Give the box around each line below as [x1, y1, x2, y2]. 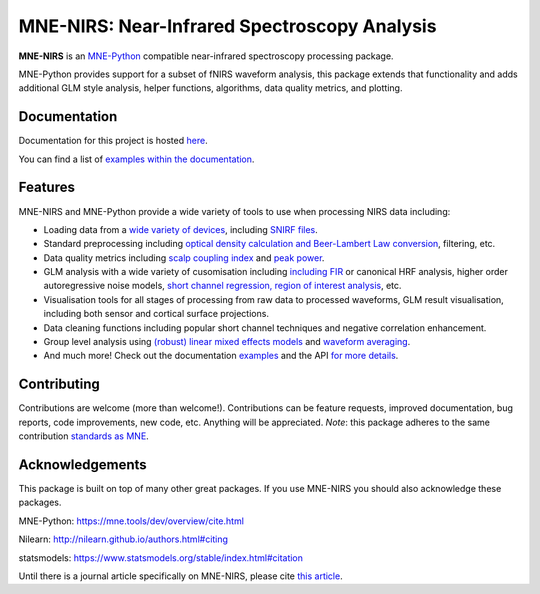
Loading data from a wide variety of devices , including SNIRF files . [43, 223, 319, 235]
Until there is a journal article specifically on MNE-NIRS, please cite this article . [18, 570, 344, 582]
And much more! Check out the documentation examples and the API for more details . [43, 350, 399, 362]
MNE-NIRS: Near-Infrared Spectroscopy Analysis [18, 15, 437, 37]
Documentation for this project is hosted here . [18, 135, 209, 147]
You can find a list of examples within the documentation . [18, 153, 255, 165]
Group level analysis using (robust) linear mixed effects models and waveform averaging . [43, 336, 411, 348]
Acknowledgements [18, 456, 147, 473]
